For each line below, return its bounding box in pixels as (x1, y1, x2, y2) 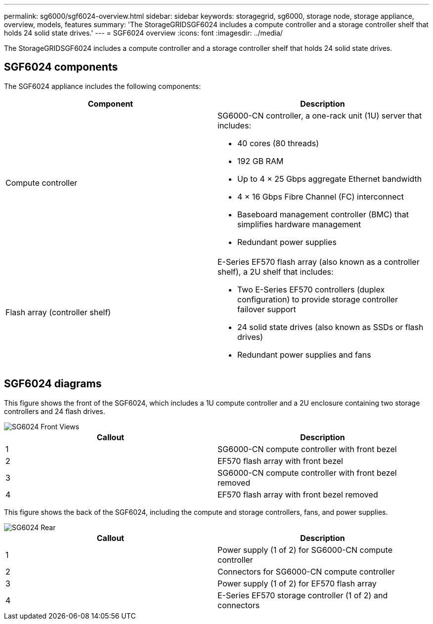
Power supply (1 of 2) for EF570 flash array (217, 578, 377, 588)
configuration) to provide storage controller (237, 294, 398, 304)
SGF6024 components (4, 61, 118, 74)
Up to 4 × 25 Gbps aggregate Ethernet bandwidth (237, 173, 422, 184)
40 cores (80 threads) (237, 138, 319, 148)
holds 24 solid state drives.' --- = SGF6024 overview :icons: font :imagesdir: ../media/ (4, 29, 283, 37)
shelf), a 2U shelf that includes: (217, 266, 334, 277)
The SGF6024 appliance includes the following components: (4, 82, 201, 90)
